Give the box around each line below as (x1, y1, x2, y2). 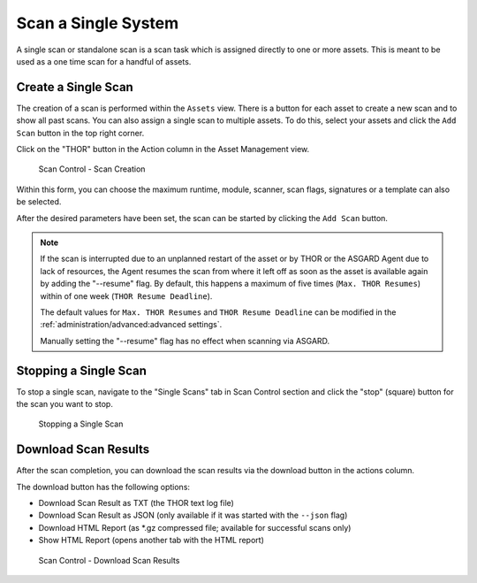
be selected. (16, 196, 62, 207)
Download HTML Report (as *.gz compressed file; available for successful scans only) (38, 522, 352, 533)
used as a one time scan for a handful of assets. (16, 56, 192, 66)
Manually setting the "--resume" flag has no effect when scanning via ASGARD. (40, 335, 330, 346)
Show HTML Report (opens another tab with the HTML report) (38, 535, 265, 546)
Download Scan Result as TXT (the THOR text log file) (38, 498, 234, 509)
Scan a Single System (16, 13, 179, 33)
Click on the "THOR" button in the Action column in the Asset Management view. (16, 144, 310, 155)
